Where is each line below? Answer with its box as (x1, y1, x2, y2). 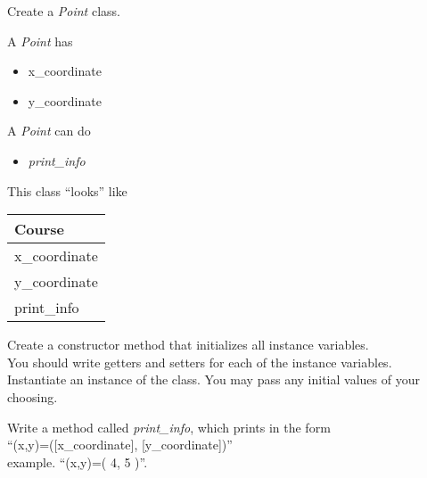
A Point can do (7, 121, 91, 140)
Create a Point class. (7, 2, 120, 20)
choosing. (7, 387, 58, 406)
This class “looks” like (7, 181, 127, 200)
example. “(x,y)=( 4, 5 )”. (7, 452, 148, 471)
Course (14, 218, 65, 240)
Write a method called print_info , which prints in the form (7, 417, 331, 436)
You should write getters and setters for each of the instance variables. (7, 352, 392, 371)
